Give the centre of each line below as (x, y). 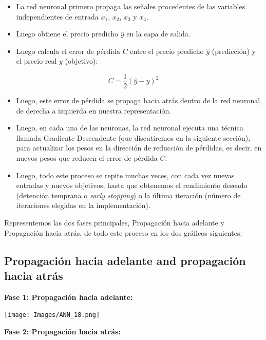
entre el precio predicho (167, 51)
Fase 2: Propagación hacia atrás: (62, 331)
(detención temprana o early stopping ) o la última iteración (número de (128, 195)
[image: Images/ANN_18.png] (52, 315)
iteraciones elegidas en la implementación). (83, 205)
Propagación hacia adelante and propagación (125, 260)
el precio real (36, 61)
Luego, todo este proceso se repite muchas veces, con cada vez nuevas (125, 175)
